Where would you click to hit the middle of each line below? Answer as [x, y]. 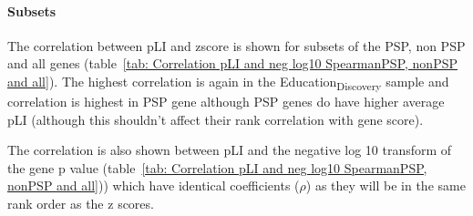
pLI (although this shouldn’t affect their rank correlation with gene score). [216, 119]
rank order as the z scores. [81, 204]
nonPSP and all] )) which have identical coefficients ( [154, 185]
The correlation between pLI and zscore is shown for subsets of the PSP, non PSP [236, 45]
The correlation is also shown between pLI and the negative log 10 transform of [230, 150]
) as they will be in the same [386, 185]
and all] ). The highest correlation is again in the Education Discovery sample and [228, 82]
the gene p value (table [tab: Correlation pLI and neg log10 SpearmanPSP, [217, 167]
